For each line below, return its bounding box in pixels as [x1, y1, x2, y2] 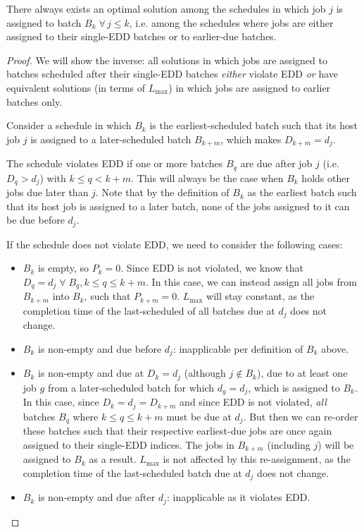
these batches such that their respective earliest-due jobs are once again [23, 423, 332, 438]
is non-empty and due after [37, 490, 156, 504]
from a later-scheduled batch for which [47, 380, 215, 394]
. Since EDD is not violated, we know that [120, 260, 303, 275]
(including [267, 437, 310, 452]
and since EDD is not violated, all [180, 394, 327, 409]
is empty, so [37, 260, 89, 275]
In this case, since [23, 394, 99, 409]
